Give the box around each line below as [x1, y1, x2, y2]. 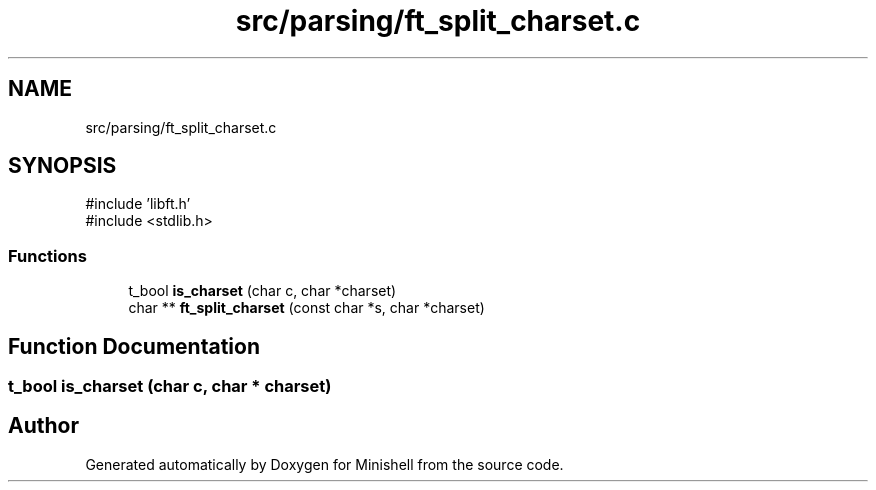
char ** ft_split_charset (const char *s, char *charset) [128, 299, 485, 317]
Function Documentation [8, 333, 260, 359]
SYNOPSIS [8, 153, 117, 179]
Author [8, 413, 79, 439]
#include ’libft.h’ [85, 195, 191, 213]
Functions [8, 245, 87, 266]
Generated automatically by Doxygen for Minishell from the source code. [85, 455, 564, 473]
